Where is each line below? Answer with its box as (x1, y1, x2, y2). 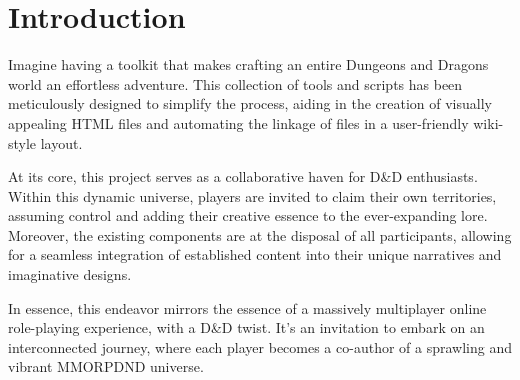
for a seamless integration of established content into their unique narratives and (8, 244, 502, 265)
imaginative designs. (8, 264, 132, 285)
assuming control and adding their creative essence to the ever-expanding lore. (8, 205, 488, 226)
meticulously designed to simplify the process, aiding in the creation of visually (8, 93, 492, 114)
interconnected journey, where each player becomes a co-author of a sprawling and (8, 336, 512, 357)
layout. (40, 132, 83, 153)
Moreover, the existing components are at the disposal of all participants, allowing (8, 224, 512, 245)
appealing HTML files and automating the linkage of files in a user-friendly (8, 112, 469, 133)
